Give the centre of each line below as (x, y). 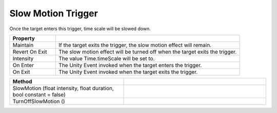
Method (22, 81)
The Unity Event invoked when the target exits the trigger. (128, 72)
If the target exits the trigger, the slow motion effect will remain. (135, 45)
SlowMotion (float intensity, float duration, (63, 88)
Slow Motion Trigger (54, 13)
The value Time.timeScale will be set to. (107, 58)
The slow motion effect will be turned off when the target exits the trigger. (148, 52)
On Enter (23, 65)
